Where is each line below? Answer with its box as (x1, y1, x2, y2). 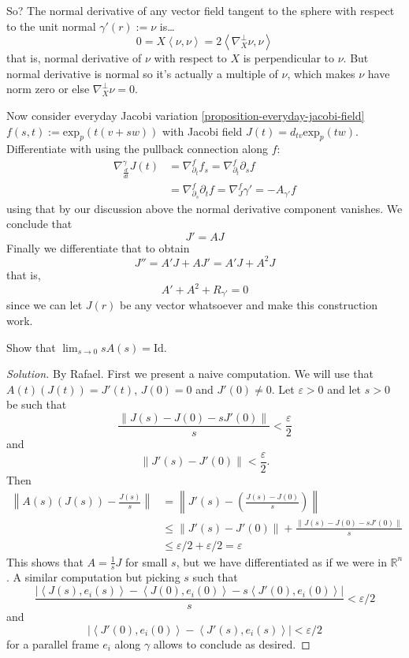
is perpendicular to (243, 50, 335, 66)
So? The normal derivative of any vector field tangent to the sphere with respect (6, 2, 395, 18)
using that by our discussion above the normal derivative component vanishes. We (6, 200, 403, 216)
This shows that (6, 553, 84, 570)
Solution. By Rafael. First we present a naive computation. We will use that (6, 365, 374, 382)
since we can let (6, 297, 83, 313)
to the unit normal (6, 17, 96, 34)
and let (327, 380, 362, 397)
